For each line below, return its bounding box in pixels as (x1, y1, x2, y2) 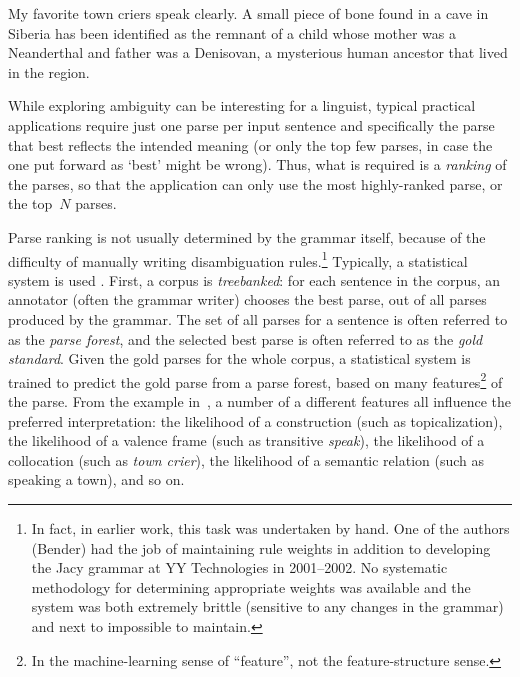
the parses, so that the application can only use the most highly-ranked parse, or (8, 173, 503, 194)
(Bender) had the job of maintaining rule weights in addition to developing (31, 537, 491, 558)
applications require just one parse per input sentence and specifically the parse (8, 114, 495, 135)
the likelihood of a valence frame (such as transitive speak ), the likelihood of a (8, 430, 485, 451)
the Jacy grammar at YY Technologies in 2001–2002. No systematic (31, 557, 448, 578)
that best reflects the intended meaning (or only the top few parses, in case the (8, 134, 493, 155)
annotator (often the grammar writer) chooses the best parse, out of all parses (8, 289, 487, 310)
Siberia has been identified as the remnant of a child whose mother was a (8, 22, 457, 43)
